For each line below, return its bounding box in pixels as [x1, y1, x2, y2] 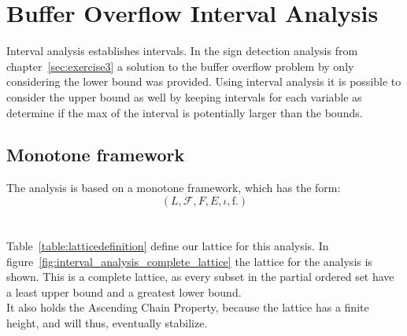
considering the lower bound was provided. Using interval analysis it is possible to [6, 73, 401, 90]
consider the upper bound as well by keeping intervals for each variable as [6, 88, 362, 105]
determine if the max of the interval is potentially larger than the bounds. [6, 104, 363, 120]
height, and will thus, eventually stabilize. [6, 315, 208, 331]
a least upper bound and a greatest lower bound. [6, 283, 242, 300]
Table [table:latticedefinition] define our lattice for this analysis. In [6, 238, 329, 254]
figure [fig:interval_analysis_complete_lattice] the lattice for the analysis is [6, 253, 372, 269]
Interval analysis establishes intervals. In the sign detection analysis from [6, 42, 358, 59]
